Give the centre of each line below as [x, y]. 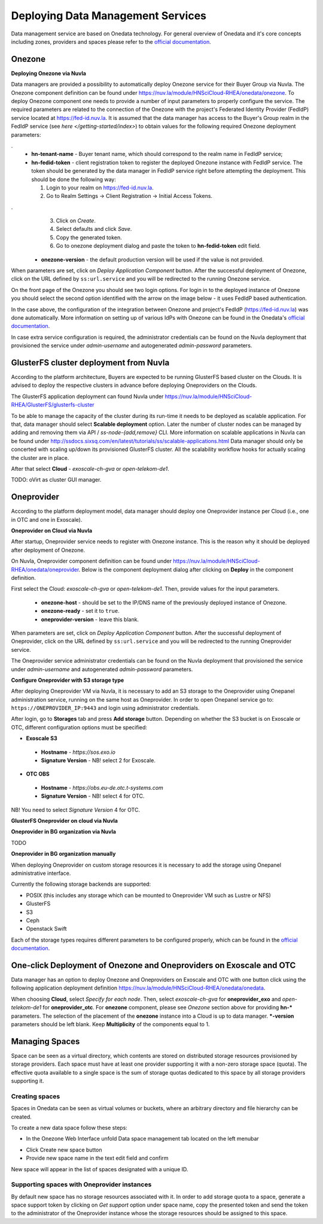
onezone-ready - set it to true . [80, 611]
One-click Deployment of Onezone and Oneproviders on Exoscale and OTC [153, 965]
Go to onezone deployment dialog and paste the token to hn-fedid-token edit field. [159, 246]
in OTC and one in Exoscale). [47, 519]
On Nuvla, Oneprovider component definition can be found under [92, 561]
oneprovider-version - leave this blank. [90, 619]
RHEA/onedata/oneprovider [45, 569]
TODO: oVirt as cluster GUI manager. [56, 480]
